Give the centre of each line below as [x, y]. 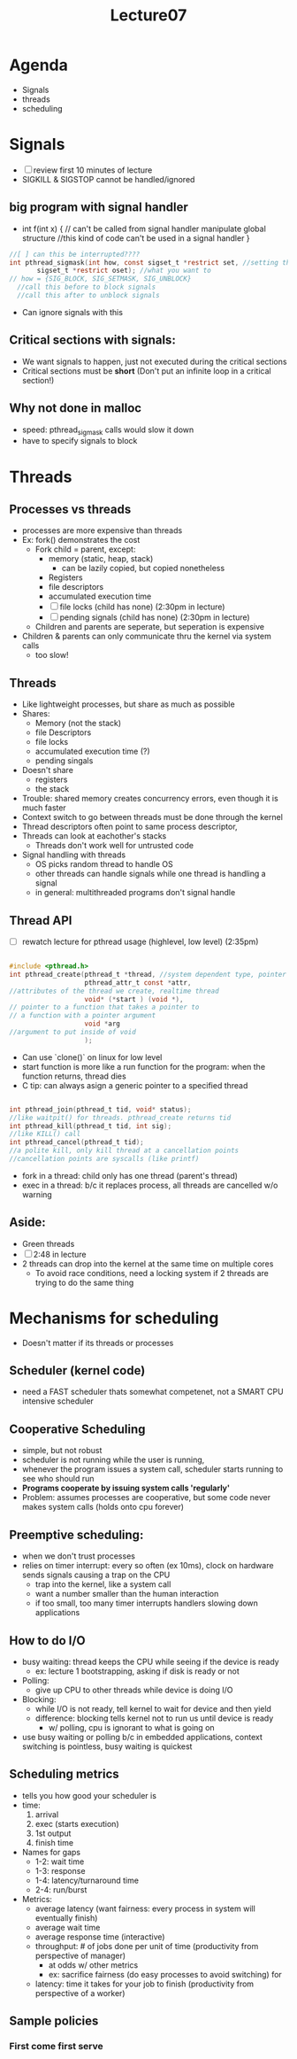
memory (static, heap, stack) [101, 559]
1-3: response [60, 1870]
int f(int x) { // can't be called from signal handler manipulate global [144, 228]
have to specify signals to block [80, 441]
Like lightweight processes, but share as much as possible [129, 704]
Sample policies [54, 2021]
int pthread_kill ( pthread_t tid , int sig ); [91, 1126]
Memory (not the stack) [78, 724]
